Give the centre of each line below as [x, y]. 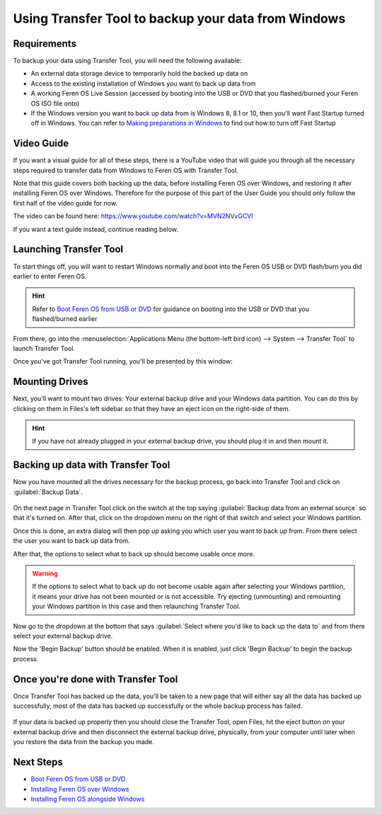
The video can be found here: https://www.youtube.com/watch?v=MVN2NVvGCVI [133, 216]
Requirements [45, 44]
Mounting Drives [51, 382]
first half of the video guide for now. [65, 203]
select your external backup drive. [63, 636]
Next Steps [38, 762]
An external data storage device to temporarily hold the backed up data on [139, 74]
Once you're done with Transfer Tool [95, 679]
